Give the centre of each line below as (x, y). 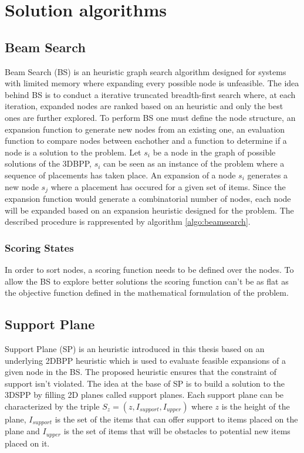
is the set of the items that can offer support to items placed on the (176, 419)
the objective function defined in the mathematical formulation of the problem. (147, 293)
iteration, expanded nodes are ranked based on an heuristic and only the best (144, 106)
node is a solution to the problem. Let (73, 152)
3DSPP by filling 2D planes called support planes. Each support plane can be (144, 395)
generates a (268, 175)
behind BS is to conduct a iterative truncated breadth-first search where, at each (150, 94)
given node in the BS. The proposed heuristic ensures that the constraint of (141, 372)
